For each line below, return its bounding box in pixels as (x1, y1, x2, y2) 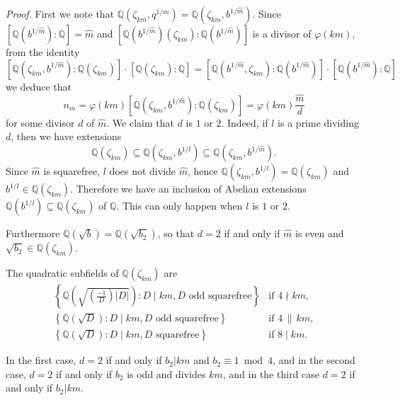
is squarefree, (43, 164, 101, 178)
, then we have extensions (11, 129, 122, 144)
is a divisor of (252, 26, 312, 40)
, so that (157, 226, 195, 241)
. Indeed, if (221, 115, 268, 130)
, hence (187, 164, 218, 178)
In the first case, (6, 353, 76, 367)
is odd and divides (127, 366, 206, 381)
